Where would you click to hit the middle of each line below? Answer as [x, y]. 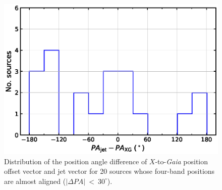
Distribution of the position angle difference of [76, 161]
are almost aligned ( [35, 181]
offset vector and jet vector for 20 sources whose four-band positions [109, 171]
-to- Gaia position [182, 161]
